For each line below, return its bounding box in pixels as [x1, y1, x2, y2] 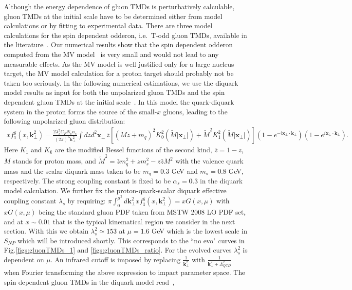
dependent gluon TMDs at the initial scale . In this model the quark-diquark [4, 96, 234, 107]
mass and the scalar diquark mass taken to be [4, 165, 141, 176]
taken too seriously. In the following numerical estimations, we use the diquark [4, 77, 239, 88]
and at [4, 216, 23, 226]
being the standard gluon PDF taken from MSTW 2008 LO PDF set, [38, 207, 246, 217]
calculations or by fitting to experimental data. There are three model [4, 20, 213, 31]
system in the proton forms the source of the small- [4, 106, 157, 116]
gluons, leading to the [163, 106, 228, 116]
